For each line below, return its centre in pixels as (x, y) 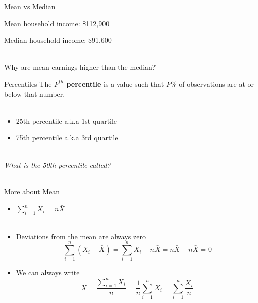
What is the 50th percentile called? (57, 164)
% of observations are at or (212, 84)
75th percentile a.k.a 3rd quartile (67, 138)
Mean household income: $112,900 (57, 23)
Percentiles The (28, 84)
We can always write (48, 272)
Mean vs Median (30, 6)
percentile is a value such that (115, 84)
